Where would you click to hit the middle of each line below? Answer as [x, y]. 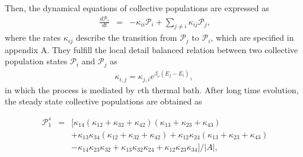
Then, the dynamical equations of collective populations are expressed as [137, 8]
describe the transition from [126, 37]
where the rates [33, 37]
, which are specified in [252, 37]
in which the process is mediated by [70, 89]
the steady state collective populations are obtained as [103, 101]
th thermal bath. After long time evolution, [220, 89]
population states [36, 61]
